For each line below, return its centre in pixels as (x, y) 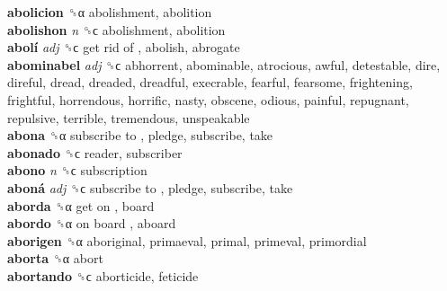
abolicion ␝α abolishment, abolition (110, 12)
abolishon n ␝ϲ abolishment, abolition (116, 29)
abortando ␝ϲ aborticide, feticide (103, 275)
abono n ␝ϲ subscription (77, 170)
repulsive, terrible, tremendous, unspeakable (129, 117)
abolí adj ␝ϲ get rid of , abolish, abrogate (124, 47)
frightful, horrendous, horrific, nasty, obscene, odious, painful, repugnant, (208, 99)
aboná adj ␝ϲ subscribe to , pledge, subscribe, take (150, 187)
